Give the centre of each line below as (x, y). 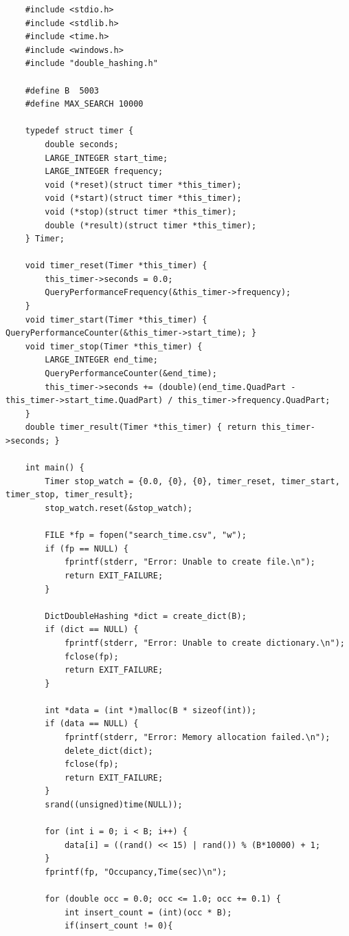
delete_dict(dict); (109, 751)
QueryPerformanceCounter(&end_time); (131, 374)
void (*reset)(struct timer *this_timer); (143, 185)
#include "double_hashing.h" (91, 64)
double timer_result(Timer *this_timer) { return (141, 427)
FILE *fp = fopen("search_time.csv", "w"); (146, 535)
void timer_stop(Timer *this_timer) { (114, 346)
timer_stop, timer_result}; (70, 495)
